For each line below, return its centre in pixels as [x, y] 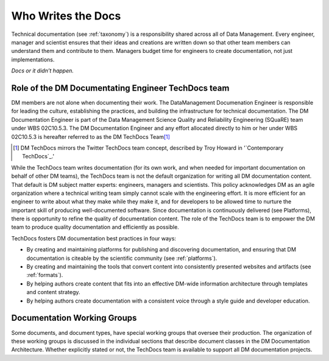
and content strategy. [53, 292]
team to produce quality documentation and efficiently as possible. [95, 227]
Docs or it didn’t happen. [43, 71]
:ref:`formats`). [45, 275]
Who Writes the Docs [66, 16]
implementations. [33, 59]
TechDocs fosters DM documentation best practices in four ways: [94, 238]
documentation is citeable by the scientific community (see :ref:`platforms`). [122, 258]
